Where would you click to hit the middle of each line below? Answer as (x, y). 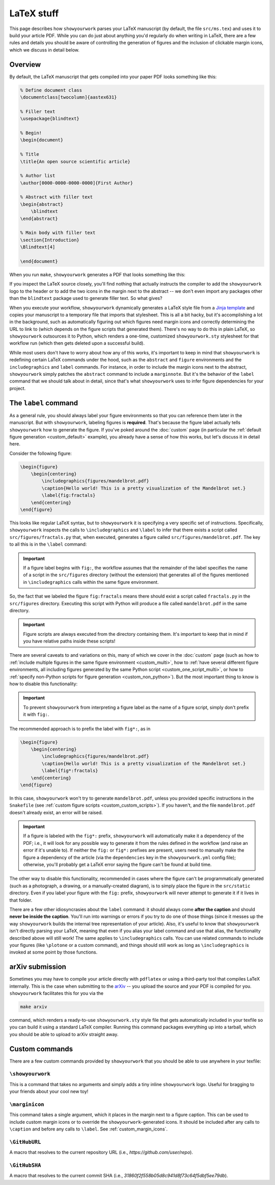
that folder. (21, 900)
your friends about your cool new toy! (49, 1092)
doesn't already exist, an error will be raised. (56, 812)
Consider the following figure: (40, 453)
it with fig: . (36, 714)
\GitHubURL (25, 1142)
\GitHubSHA (25, 1165)
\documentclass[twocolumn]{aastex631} (68, 97)
